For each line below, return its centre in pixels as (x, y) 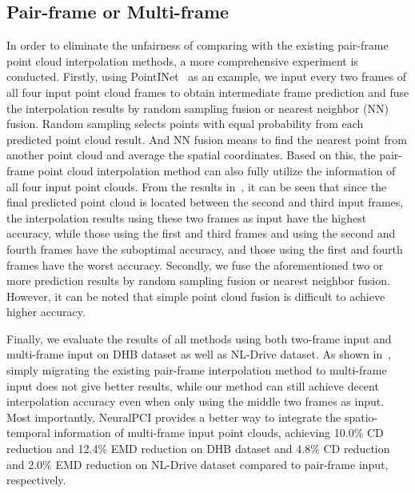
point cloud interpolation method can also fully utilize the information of (217, 170)
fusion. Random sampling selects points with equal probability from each (185, 124)
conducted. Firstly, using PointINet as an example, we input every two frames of (207, 76)
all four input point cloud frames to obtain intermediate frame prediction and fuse (208, 92)
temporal (28, 433)
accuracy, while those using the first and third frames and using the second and (201, 233)
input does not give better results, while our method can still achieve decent (193, 385)
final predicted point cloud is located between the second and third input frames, (205, 202)
